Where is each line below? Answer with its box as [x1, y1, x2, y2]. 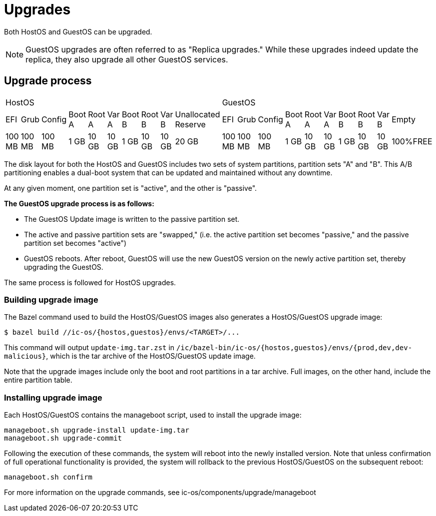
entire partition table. [4, 376, 72, 385]
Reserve [175, 119, 206, 129]
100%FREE [392, 136, 433, 146]
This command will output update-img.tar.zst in [4, 343, 175, 352]
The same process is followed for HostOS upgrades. [4, 278, 176, 287]
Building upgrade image [4, 294, 98, 305]
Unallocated [175, 109, 220, 119]
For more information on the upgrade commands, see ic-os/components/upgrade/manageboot [4, 488, 316, 497]
